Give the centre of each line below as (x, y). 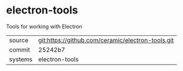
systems (21, 59)
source (19, 40)
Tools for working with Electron (44, 26)
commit (20, 49)
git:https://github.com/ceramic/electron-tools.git (106, 40)
